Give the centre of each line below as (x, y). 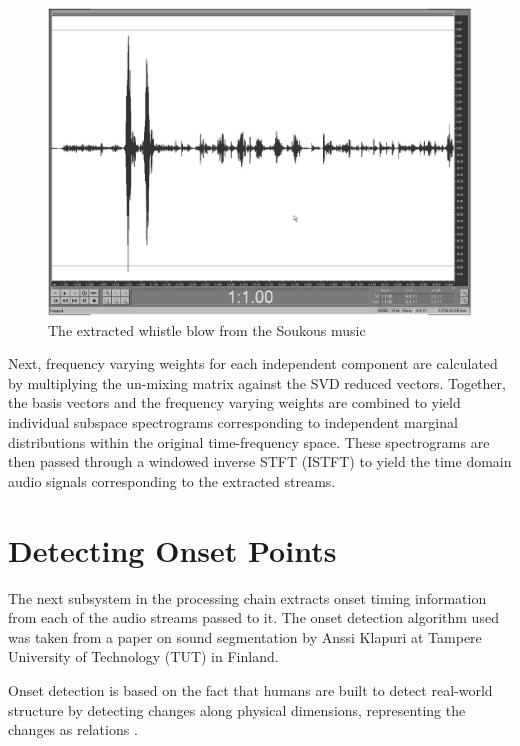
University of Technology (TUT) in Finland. (143, 656)
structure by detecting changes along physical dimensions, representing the (237, 709)
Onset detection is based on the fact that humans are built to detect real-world (250, 689)
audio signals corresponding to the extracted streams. (172, 480)
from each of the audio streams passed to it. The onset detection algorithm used (253, 617)
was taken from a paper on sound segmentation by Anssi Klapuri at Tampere (245, 636)
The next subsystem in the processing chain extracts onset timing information (247, 597)
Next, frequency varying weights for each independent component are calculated (253, 363)
